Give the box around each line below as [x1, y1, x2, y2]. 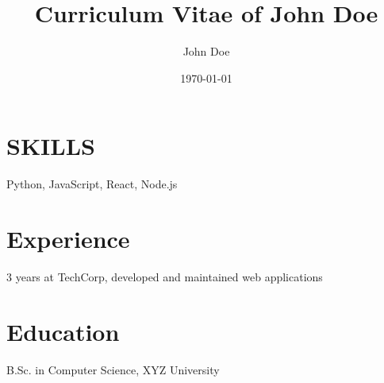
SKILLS [6, 130, 95, 162]
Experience [6, 222, 130, 255]
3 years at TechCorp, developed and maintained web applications [6, 268, 323, 284]
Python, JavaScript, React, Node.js [6, 176, 178, 192]
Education [6, 315, 120, 347]
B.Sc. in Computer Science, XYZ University [6, 361, 220, 377]
